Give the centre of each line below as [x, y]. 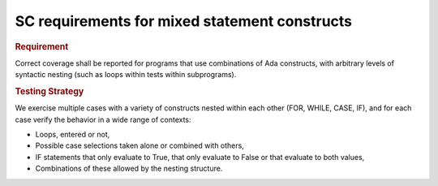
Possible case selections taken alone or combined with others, [140, 145]
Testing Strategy [49, 91]
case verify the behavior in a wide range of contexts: [103, 119]
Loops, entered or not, [73, 135]
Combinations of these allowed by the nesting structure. [129, 169]
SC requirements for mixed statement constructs [184, 21]
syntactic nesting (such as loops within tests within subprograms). [126, 75]
